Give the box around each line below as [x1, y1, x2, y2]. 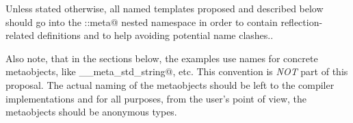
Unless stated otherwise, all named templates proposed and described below [5, 1, 324, 15]
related [5, 28, 35, 42]
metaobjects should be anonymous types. [5, 105, 177, 119]
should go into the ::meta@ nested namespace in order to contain [5, 14, 278, 29]
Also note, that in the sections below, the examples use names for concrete [5, 51, 318, 65]
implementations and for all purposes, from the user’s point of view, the [5, 91, 307, 105]
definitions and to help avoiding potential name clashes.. [37, 28, 274, 42]
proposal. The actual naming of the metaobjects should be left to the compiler [5, 77, 335, 92]
